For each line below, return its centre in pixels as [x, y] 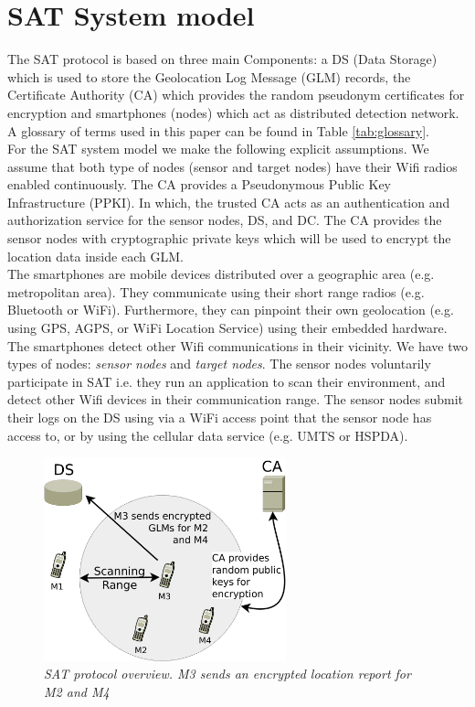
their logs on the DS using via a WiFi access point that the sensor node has [220, 417]
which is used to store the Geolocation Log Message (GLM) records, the [209, 76]
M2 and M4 [77, 692]
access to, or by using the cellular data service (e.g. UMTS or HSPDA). [208, 435]
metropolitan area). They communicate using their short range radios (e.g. [216, 291]
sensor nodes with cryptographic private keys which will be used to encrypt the [229, 238]
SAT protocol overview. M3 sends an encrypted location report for [227, 674]
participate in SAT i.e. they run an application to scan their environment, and [227, 381]
